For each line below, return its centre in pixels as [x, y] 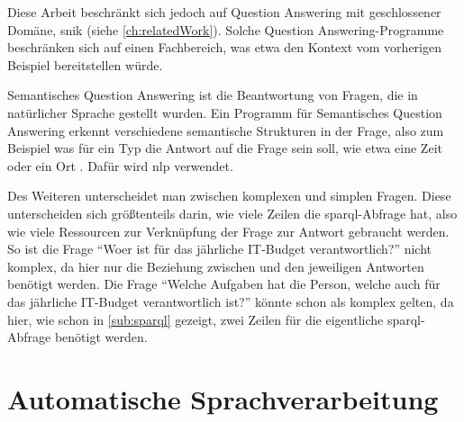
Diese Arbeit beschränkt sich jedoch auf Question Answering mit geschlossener [224, 12]
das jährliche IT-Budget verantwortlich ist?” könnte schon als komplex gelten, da [231, 301]
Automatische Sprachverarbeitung [223, 398]
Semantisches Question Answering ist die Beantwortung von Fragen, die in [213, 95]
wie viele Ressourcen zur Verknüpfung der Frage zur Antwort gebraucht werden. [228, 231]
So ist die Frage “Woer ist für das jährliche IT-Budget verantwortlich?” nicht [220, 249]
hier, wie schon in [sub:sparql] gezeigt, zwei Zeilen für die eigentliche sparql [214, 319]
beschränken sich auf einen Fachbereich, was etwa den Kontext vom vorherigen [224, 47]
